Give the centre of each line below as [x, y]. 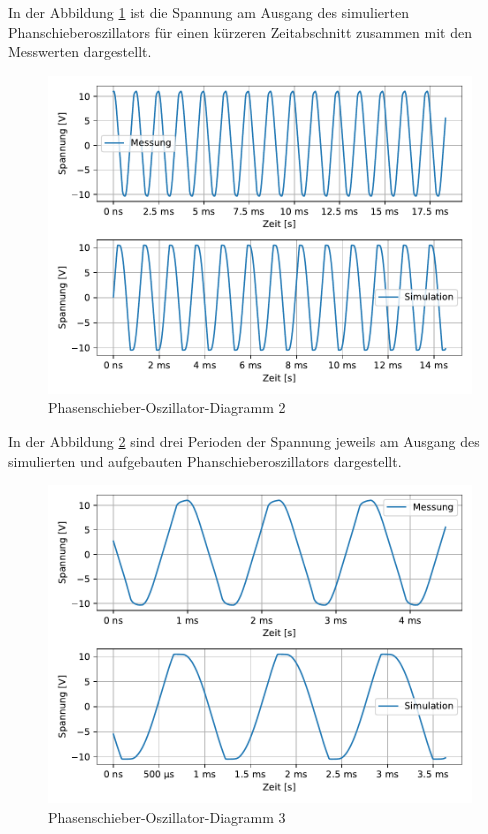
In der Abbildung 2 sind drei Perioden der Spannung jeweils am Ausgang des [244, 440]
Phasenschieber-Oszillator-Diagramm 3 [167, 816]
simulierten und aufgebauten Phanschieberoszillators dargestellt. [205, 460]
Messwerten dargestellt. [80, 51]
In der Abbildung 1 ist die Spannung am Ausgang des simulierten [208, 12]
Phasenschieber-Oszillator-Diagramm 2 [167, 407]
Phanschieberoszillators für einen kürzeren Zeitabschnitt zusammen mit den [240, 31]
